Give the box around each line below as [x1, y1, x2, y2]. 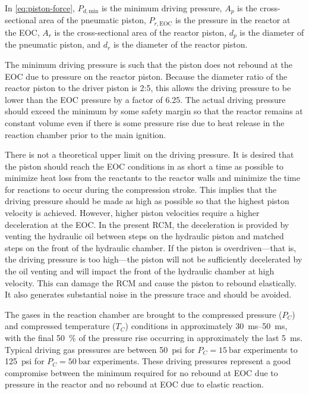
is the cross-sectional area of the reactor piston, [54, 26, 227, 38]
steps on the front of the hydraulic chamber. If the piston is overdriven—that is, [5, 241, 297, 254]
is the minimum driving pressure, [101, 2, 222, 14]
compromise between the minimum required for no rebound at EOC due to [5, 366, 278, 379]
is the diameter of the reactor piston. [113, 38, 248, 51]
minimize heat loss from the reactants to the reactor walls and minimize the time [5, 171, 300, 184]
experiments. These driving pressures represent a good [93, 355, 291, 367]
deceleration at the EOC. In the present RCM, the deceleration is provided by [5, 218, 289, 230]
